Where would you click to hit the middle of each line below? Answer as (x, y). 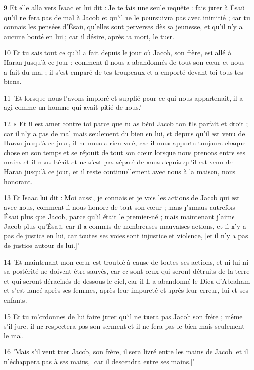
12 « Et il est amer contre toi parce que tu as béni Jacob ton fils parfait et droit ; (126, 123)
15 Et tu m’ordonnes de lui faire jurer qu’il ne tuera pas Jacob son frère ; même (123, 316)
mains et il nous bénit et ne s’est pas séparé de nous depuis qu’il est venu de (118, 162)
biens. (13, 81)
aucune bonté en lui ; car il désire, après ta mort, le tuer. (89, 36)
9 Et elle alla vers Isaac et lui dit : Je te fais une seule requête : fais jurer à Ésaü (125, 7)
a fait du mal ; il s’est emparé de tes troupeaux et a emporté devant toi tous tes (124, 72)
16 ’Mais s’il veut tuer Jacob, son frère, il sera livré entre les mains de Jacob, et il (126, 352)
